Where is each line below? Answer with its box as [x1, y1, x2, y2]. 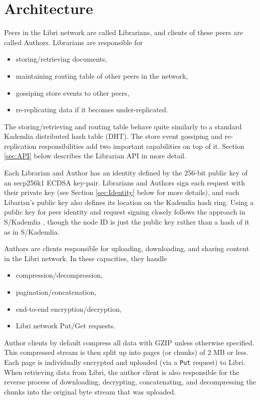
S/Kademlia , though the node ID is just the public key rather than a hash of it [4, 217, 249, 227]
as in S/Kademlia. [4, 226, 60, 237]
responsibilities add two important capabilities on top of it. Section [39, 140, 244, 151]
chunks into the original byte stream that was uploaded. [4, 386, 176, 396]
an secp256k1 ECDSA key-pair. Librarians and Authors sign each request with [4, 177, 245, 187]
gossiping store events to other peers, [16, 87, 129, 98]
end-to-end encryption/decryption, [16, 303, 122, 314]
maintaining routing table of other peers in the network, [16, 70, 188, 81]
